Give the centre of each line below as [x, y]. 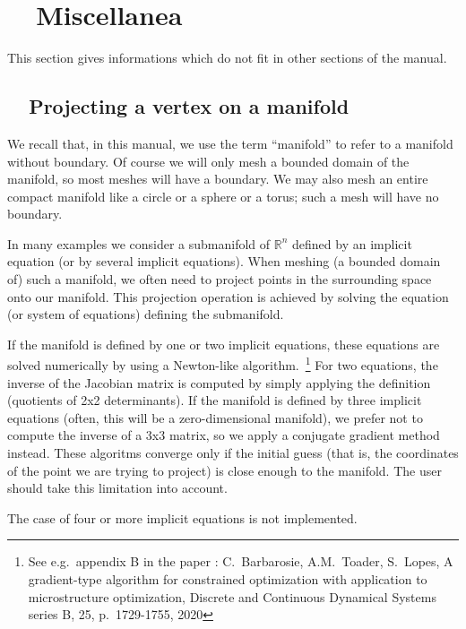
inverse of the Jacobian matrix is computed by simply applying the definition [219, 382]
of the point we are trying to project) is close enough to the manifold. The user [224, 470]
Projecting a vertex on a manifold [189, 106]
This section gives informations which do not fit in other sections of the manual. [227, 58]
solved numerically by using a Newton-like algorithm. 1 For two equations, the [223, 364]
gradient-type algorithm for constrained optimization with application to [228, 579]
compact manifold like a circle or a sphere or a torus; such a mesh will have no [223, 196]
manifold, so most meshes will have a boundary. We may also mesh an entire [218, 179]
